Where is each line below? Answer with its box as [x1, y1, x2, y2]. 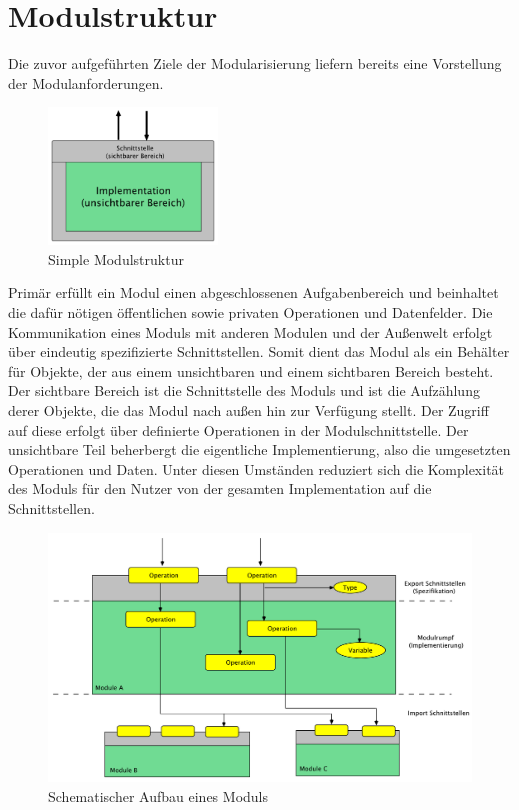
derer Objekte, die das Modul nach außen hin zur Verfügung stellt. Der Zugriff [8, 399, 489, 420]
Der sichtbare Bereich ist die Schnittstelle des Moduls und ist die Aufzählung [8, 380, 480, 401]
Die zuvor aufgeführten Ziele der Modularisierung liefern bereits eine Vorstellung [8, 53, 502, 74]
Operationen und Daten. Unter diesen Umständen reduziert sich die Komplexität [8, 458, 505, 479]
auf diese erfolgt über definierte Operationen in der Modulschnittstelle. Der [8, 419, 469, 440]
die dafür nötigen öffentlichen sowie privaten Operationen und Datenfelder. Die [8, 302, 493, 323]
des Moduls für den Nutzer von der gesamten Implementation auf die [8, 478, 432, 499]
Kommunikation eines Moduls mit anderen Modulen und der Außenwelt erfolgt [8, 321, 493, 342]
